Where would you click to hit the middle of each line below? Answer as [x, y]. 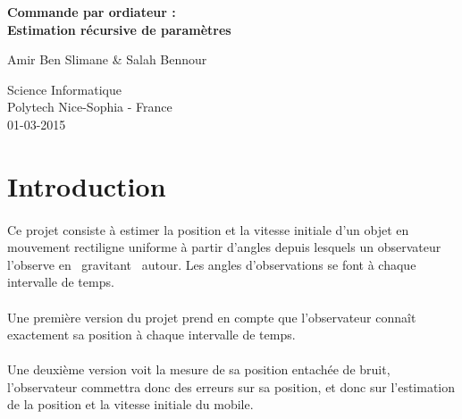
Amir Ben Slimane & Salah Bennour [107, 59]
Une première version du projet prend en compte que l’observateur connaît [212, 317]
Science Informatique [64, 89]
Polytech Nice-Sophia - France [90, 107]
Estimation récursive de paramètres [119, 29]
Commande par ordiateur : [92, 12]
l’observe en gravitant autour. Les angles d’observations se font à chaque [212, 264]
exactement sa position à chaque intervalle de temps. [151, 335]
